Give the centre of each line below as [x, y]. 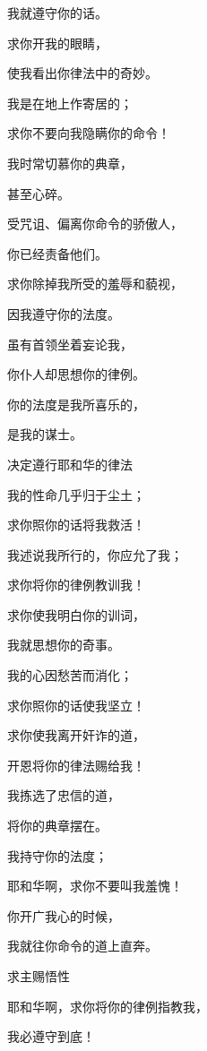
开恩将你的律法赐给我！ [76, 765]
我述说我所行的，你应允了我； [95, 554]
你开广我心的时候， [64, 915]
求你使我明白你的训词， [76, 614]
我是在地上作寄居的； [70, 103]
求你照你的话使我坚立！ [76, 705]
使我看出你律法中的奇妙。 [82, 73]
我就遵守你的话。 [57, 13]
